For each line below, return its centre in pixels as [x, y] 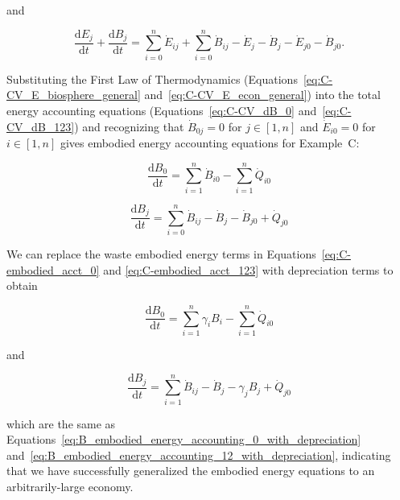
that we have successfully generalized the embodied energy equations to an [191, 471]
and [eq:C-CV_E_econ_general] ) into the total [262, 95]
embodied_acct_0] [53, 269]
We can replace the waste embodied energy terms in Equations [161, 253]
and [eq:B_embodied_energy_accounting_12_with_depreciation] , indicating [199, 455]
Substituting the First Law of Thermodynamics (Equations [152, 79]
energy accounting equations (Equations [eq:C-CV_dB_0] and [162, 110]
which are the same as [61, 423]
